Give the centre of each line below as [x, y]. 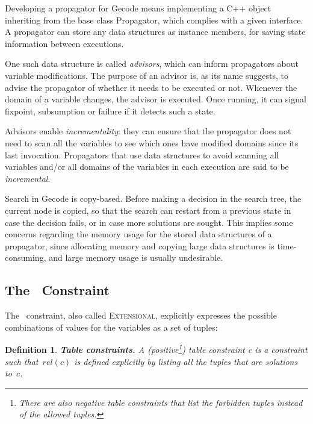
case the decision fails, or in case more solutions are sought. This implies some [149, 222]
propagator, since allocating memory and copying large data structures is [140, 245]
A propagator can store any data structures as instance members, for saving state [155, 32]
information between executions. [64, 43]
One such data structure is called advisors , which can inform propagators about [152, 64]
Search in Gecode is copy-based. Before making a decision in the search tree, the [153, 198]
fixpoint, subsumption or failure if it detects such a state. [110, 111]
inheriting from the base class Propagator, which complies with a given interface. [154, 20]
